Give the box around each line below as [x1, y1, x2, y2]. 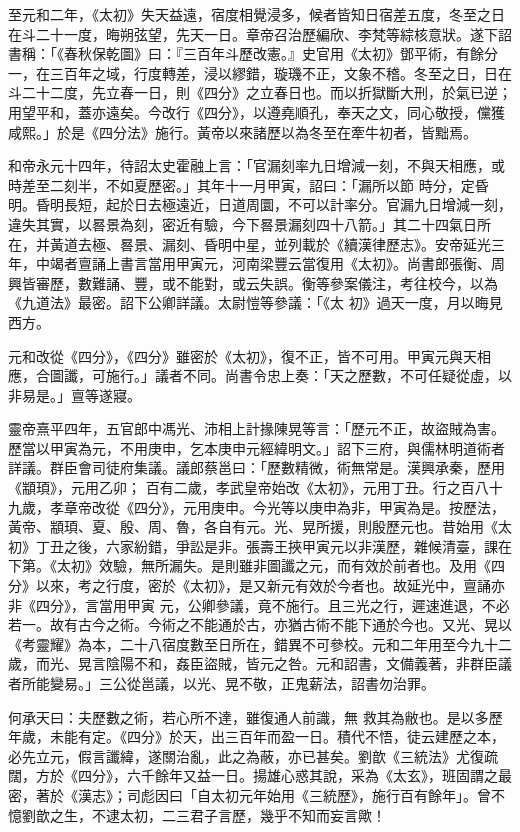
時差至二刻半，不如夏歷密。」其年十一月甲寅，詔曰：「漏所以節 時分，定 [8, 174, 475, 195]
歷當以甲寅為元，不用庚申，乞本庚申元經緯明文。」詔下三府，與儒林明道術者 [8, 437, 505, 458]
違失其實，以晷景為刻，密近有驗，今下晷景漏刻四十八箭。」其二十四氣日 [8, 213, 477, 234]
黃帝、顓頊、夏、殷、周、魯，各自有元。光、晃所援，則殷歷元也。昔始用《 [8, 516, 498, 537]
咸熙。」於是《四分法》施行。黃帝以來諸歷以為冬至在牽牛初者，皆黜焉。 [8, 121, 477, 142]
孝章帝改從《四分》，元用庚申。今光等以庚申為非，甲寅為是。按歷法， [49, 496, 505, 517]
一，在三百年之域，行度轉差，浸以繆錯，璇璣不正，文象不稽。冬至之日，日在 [8, 62, 512, 83]
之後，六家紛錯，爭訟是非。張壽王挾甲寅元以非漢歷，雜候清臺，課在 [63, 535, 512, 556]
